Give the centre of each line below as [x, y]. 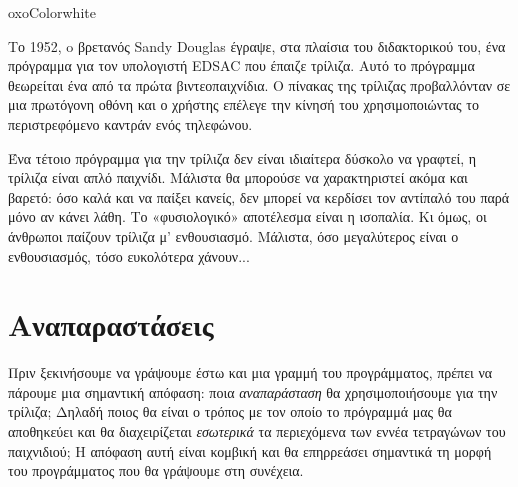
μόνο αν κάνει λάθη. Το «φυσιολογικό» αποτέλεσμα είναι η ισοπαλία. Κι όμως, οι [247, 216]
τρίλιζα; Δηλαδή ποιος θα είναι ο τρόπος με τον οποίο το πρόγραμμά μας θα [230, 411]
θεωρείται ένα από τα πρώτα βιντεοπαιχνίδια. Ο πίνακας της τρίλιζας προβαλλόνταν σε [259, 84]
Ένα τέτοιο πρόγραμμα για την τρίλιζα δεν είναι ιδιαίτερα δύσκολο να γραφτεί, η [242, 157]
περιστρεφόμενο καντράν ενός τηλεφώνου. [130, 123]
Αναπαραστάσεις [111, 324]
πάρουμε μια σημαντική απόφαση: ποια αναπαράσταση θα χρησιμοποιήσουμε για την [253, 391]
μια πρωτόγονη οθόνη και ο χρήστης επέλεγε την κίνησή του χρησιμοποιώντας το [243, 104]
